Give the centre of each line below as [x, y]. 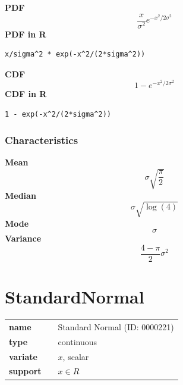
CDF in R [26, 94]
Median [20, 195]
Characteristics [42, 140]
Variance [23, 238]
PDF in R [26, 34]
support [25, 371]
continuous [78, 341]
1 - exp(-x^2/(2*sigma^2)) [58, 114]
